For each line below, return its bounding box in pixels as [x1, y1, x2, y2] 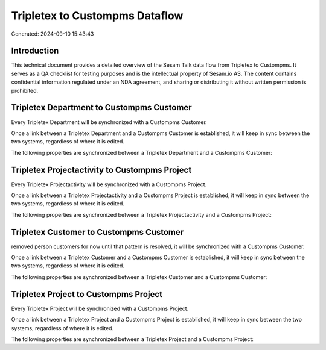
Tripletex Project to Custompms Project [11, 289, 163, 299]
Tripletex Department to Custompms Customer [11, 102, 193, 113]
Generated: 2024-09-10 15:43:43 [11, 30, 94, 37]
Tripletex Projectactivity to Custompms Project [11, 164, 192, 175]
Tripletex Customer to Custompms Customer [11, 227, 184, 237]
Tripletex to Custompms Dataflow [11, 9, 184, 22]
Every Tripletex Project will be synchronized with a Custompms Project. [11, 305, 189, 312]
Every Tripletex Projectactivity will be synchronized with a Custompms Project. [11, 181, 207, 188]
